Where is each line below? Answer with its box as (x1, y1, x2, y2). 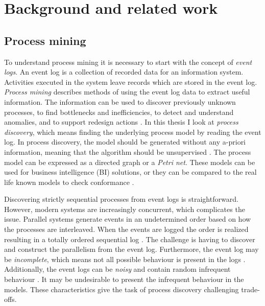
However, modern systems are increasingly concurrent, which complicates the (4, 203, 245, 214)
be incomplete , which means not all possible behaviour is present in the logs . (4, 253, 246, 264)
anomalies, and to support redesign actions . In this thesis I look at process (4, 116, 238, 127)
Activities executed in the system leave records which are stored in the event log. (4, 76, 257, 87)
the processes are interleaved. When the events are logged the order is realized (4, 224, 249, 234)
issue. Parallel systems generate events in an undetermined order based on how (4, 214, 251, 224)
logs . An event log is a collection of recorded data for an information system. (4, 66, 244, 77)
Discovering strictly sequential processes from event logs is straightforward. (4, 194, 238, 204)
